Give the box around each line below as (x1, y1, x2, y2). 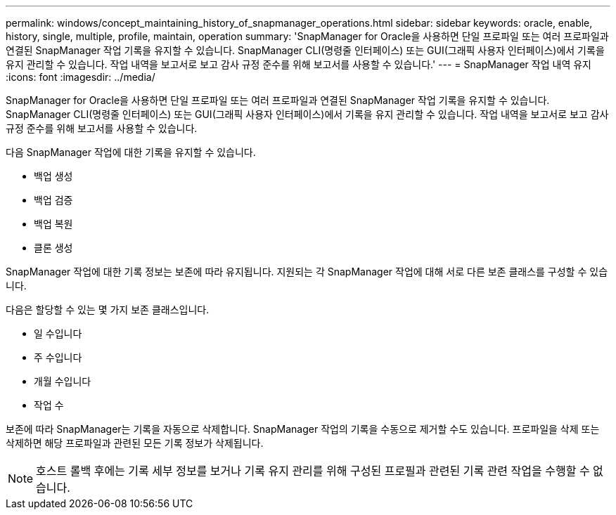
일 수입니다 (34, 327, 82, 339)
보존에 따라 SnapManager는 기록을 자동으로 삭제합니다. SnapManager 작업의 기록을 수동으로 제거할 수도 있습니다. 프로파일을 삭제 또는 (6, 423, 600, 435)
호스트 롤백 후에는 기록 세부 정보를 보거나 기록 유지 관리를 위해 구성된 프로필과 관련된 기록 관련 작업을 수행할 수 (36, 464, 590, 478)
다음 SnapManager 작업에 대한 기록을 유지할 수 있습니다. (6, 146, 256, 158)
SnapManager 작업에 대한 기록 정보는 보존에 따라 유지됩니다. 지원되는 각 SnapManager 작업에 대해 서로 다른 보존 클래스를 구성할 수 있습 (6, 266, 608, 278)
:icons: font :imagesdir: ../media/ (6, 71, 155, 83)
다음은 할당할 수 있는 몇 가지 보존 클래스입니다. (6, 304, 210, 315)
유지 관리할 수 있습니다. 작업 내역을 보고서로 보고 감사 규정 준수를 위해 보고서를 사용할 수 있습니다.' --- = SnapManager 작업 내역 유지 (6, 58, 591, 70)
